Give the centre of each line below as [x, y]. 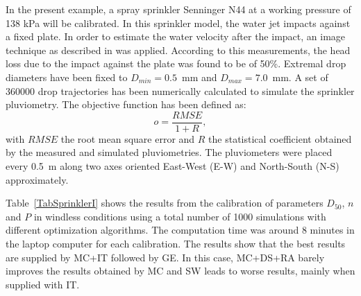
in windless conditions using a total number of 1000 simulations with [180, 216]
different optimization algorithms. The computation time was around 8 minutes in [180, 230]
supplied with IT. [43, 284]
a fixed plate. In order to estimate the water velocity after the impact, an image [176, 36]
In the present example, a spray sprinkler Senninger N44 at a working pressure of [178, 9]
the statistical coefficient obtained [280, 138]
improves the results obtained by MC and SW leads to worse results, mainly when [180, 271]
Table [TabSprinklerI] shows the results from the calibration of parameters [165, 203]
